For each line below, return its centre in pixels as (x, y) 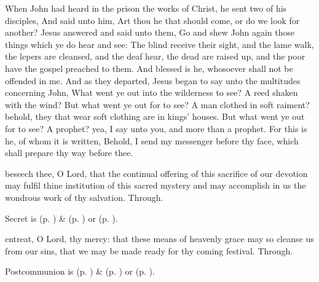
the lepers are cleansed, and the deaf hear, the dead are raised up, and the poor (155, 56)
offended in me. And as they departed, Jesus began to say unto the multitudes (153, 80)
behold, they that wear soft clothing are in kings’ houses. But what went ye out (155, 116)
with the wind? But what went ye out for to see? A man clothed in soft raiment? (157, 104)
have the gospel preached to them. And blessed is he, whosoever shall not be (149, 68)
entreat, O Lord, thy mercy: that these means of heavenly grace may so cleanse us (159, 239)
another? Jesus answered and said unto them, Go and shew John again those (150, 32)
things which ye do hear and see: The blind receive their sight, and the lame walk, (159, 44)
